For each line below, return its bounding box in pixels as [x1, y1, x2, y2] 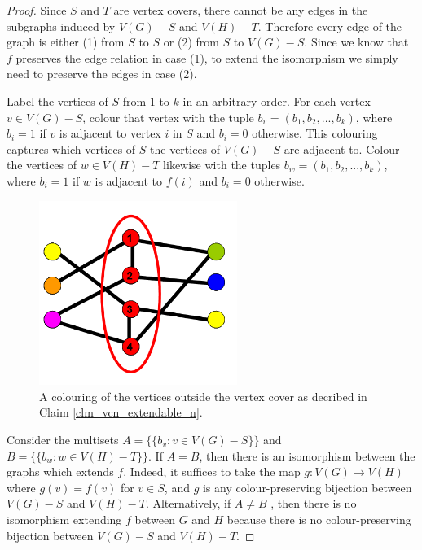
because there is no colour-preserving [226, 511, 411, 528]
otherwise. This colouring [252, 124, 378, 142]
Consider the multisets [7, 431, 119, 448]
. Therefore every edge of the [257, 17, 402, 34]
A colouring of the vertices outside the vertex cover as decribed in [39, 387, 367, 404]
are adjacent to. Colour [284, 140, 400, 157]
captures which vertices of [7, 140, 136, 157]
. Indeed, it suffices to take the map [123, 463, 301, 480]
